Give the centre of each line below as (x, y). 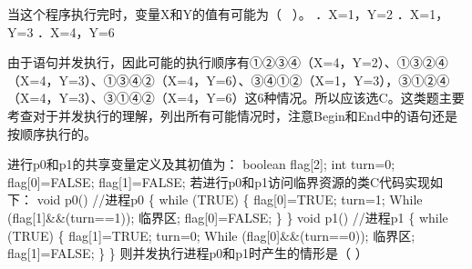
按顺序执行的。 (52, 133)
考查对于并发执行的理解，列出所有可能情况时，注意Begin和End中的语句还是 (232, 115)
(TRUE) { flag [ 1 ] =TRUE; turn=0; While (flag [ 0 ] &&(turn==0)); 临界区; (211, 235)
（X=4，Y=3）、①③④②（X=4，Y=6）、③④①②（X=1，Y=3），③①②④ (229, 80)
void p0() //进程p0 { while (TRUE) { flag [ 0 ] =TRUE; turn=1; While (230, 199)
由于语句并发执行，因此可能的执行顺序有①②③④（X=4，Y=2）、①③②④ (228, 62)
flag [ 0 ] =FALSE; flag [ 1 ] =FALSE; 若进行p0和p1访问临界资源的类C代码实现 (219, 181)
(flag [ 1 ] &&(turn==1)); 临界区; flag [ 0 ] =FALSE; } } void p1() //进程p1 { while (228, 217)
